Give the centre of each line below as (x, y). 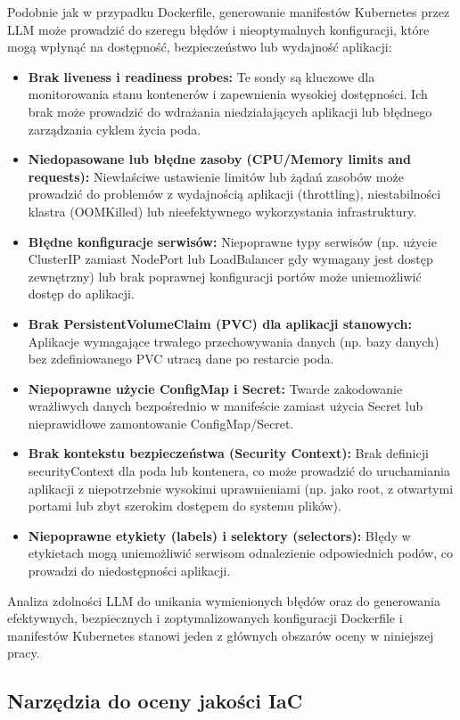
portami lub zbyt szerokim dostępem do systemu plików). (185, 506)
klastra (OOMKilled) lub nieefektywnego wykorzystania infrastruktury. (222, 211)
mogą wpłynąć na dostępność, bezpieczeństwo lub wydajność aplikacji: (200, 47)
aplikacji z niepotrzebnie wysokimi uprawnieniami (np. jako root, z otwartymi (241, 488)
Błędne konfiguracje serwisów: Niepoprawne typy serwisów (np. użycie (232, 241)
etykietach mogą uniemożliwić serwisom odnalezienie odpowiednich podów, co (240, 553)
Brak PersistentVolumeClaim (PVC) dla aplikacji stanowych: (220, 323)
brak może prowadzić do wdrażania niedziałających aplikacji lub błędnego (230, 111)
